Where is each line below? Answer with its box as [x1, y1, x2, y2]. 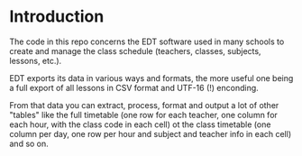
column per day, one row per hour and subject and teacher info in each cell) [9, 128, 292, 139]
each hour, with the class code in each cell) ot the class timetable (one [9, 119, 271, 130]
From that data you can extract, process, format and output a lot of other [9, 99, 279, 110]
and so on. [9, 138, 50, 149]
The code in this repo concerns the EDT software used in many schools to [9, 36, 285, 47]
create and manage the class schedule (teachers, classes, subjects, [9, 45, 261, 56]
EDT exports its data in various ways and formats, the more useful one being [9, 72, 294, 83]
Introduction [9, 6, 105, 27]
